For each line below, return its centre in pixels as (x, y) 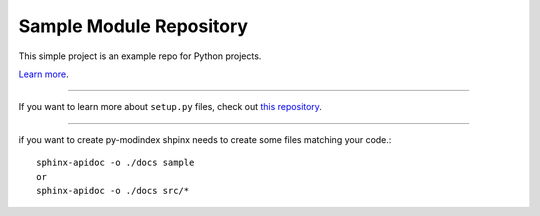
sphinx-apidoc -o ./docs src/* (113, 190)
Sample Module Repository (133, 26)
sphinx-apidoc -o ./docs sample (115, 163)
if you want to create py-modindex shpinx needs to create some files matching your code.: (205, 139)
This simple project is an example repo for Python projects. (140, 56)
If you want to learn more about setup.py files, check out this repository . (170, 107)
